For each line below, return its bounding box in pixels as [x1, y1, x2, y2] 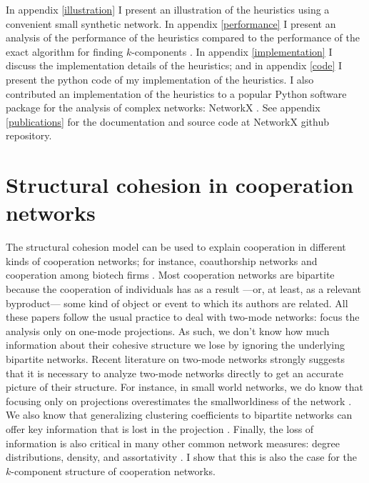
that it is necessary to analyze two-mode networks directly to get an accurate [6, 365, 343, 380]
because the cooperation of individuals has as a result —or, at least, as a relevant [6, 282, 362, 297]
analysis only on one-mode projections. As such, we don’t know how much [6, 323, 330, 338]
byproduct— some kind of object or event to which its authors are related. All [6, 295, 348, 310]
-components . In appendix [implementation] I [131, 44, 333, 59]
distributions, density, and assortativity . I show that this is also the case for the [6, 449, 358, 464]
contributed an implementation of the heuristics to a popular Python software [6, 86, 347, 101]
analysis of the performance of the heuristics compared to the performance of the [6, 30, 360, 45]
